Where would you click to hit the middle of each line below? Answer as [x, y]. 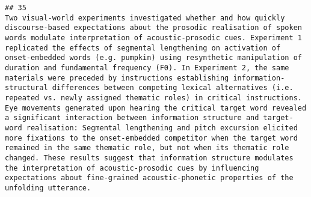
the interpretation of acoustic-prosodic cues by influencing [132, 168]
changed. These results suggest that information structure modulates [149, 158]
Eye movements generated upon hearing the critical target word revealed [156, 108]
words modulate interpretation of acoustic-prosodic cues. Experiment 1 [153, 38]
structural [26, 88]
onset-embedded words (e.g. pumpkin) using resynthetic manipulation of [153, 58]
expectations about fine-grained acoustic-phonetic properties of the [149, 178]
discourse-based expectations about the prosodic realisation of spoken [153, 28]
